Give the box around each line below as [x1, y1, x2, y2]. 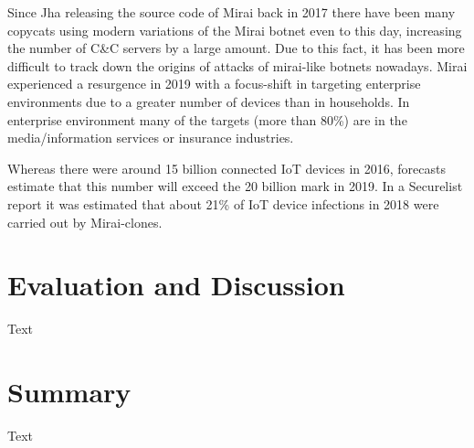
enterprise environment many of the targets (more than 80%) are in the [7, 110, 407, 129]
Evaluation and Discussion [7, 266, 345, 304]
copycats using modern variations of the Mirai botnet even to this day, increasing [7, 20, 462, 39]
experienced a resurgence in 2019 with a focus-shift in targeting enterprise [7, 74, 421, 93]
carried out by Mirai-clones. [7, 212, 163, 231]
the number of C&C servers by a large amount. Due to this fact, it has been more [7, 38, 465, 58]
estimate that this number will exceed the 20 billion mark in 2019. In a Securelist [7, 176, 463, 196]
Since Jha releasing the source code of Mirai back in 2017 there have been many [7, 3, 456, 21]
